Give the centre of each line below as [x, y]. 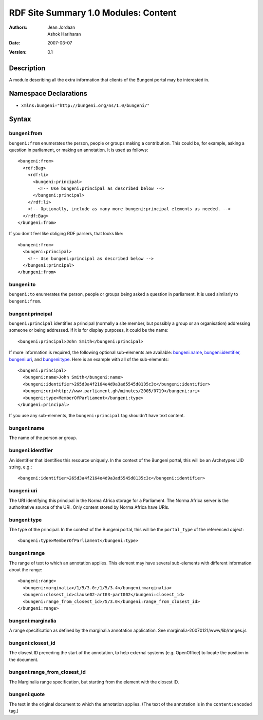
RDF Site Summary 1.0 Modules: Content [93, 13]
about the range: [26, 570]
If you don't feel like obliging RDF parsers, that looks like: [66, 234]
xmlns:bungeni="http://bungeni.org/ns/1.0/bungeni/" [85, 105]
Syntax [20, 119]
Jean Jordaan [61, 27]
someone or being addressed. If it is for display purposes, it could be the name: [89, 330]
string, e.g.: [20, 467]
